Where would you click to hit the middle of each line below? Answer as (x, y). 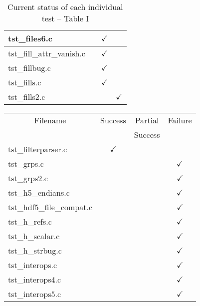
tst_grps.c (26, 163)
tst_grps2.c (28, 178)
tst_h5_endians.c (39, 192)
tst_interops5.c (35, 294)
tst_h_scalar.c (34, 236)
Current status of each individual (65, 7)
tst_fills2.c (27, 97)
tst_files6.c (30, 38)
